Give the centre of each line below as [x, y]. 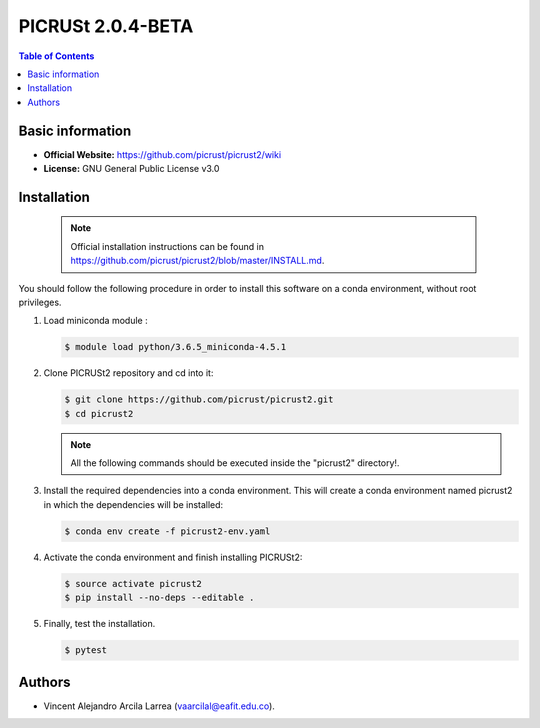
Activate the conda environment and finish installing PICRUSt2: [173, 557]
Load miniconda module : [96, 321]
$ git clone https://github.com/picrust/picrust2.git [199, 399]
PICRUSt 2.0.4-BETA [106, 26]
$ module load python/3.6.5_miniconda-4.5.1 [175, 347]
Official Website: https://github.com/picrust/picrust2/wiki [162, 154]
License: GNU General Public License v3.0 [131, 169]
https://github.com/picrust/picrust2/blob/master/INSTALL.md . [197, 261]
